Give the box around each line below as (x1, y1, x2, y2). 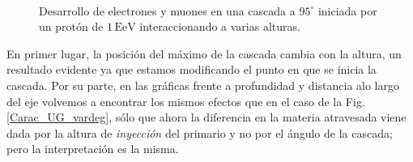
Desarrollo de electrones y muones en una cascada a (39, 2, 296, 19)
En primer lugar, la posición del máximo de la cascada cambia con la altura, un (6, 45, 402, 62)
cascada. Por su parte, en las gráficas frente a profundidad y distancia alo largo (6, 76, 399, 93)
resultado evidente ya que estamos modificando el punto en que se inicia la (6, 61, 377, 78)
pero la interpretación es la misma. (6, 140, 179, 157)
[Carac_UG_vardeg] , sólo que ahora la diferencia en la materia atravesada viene (6, 109, 407, 126)
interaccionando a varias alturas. (139, 18, 300, 35)
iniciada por (317, 2, 377, 19)
